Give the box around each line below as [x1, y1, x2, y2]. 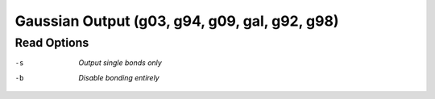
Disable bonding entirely [78, 72, 160, 82]
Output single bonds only [78, 58, 163, 68]
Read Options [14, 35, 89, 50]
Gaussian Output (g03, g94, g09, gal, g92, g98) [14, 12, 339, 30]
